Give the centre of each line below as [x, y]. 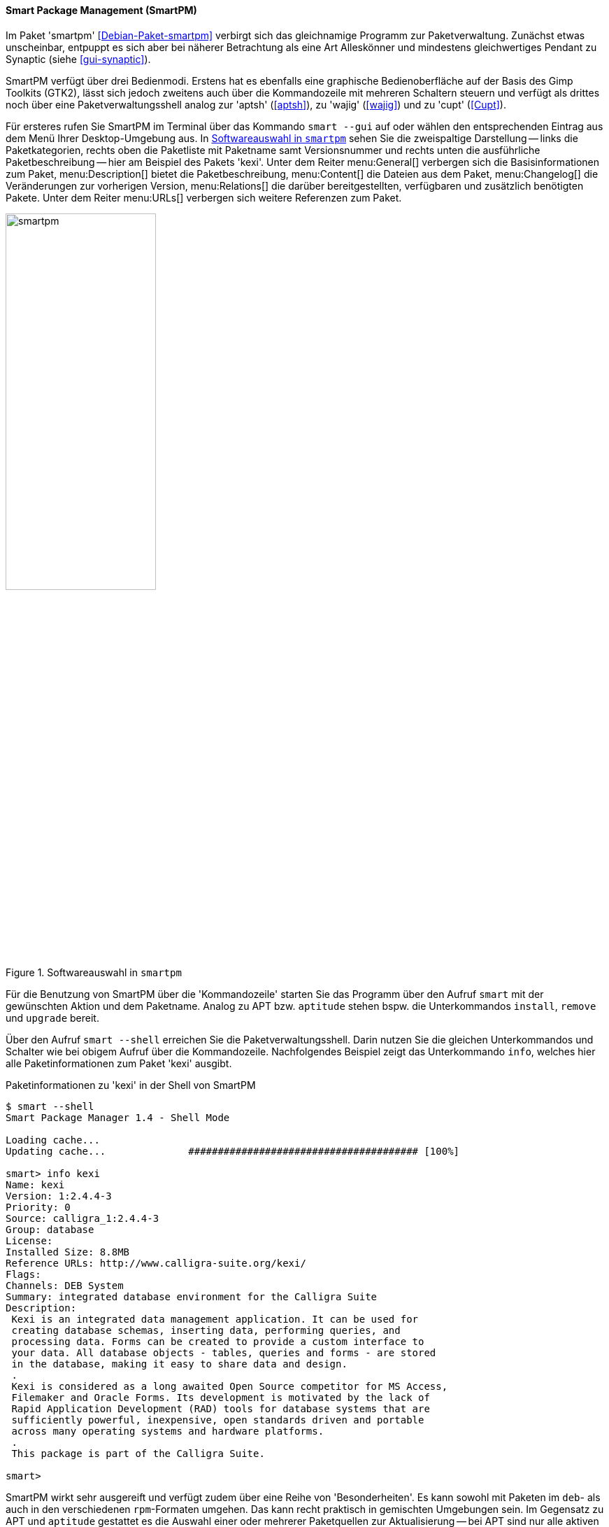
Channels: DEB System [65, 1285]
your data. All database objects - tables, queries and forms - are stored [224, 1352]
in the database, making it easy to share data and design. [179, 1364]
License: [29, 1240]
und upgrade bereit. [52, 1018]
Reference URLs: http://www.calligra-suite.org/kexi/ [156, 1263]
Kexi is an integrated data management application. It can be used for [215, 1319]
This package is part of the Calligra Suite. [138, 1453]
